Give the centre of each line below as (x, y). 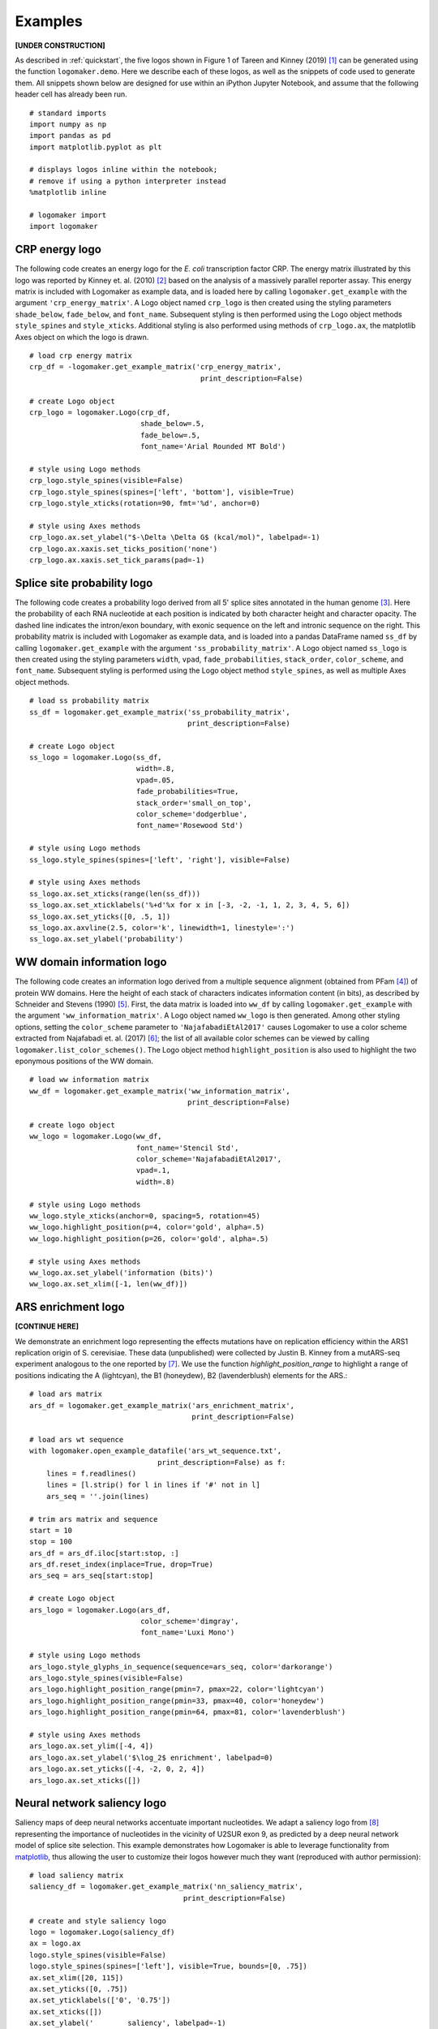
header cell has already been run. (71, 94)
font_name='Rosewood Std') (189, 825)
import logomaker (64, 226)
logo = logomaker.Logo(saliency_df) (102, 1932)
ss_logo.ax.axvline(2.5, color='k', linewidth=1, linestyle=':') (162, 928)
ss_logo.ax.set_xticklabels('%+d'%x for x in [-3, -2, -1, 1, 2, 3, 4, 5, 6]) (190, 905)
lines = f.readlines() (91, 1473)
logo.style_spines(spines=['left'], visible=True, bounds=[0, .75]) (168, 1967)
